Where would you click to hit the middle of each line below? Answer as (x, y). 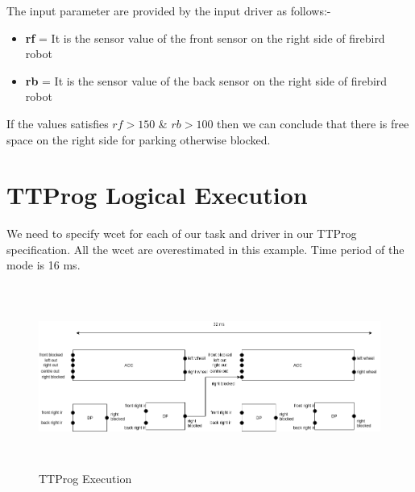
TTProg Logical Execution (157, 195)
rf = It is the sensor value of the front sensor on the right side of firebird (205, 38)
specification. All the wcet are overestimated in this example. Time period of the (205, 249)
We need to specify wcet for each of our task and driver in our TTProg (182, 233)
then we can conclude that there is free (313, 123)
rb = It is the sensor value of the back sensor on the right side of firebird (206, 80)
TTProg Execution (85, 479)
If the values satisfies (58, 123)
